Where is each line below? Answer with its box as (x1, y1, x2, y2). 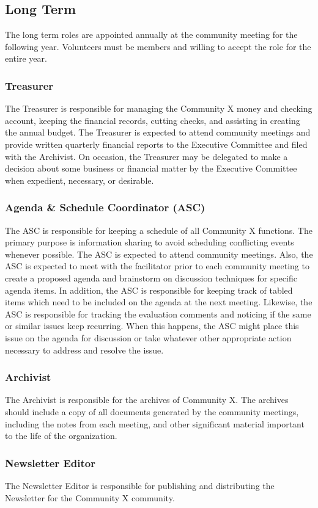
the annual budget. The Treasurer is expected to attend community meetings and (5, 126, 311, 139)
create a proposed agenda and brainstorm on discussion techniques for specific (5, 271, 297, 284)
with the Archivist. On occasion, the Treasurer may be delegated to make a (5, 150, 288, 162)
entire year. (5, 52, 47, 65)
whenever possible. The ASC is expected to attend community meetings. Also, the (5, 247, 313, 260)
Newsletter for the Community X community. (5, 491, 175, 504)
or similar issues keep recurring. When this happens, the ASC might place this (5, 319, 299, 332)
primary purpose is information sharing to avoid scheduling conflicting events (5, 236, 294, 249)
